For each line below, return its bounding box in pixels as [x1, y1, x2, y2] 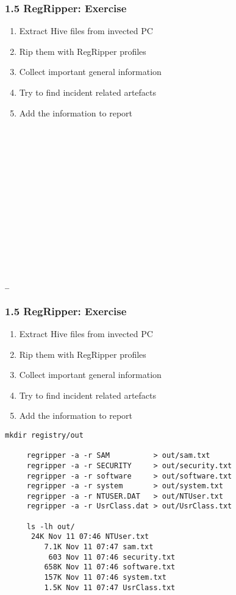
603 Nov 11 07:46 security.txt [48, 552, 176, 561]
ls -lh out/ [26, 522, 75, 531]
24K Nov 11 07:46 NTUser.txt [30, 532, 149, 541]
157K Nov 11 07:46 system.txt [44, 573, 166, 582]
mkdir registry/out [5, 430, 84, 440]
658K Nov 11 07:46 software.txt [44, 563, 176, 572]
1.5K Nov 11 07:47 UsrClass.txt [44, 583, 176, 592]
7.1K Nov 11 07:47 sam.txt [44, 543, 154, 552]
